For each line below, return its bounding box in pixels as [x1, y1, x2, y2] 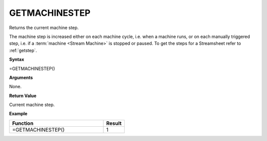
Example [9, 111, 28, 117]
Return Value [9, 93, 37, 99]
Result [106, 120, 122, 127]
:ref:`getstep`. [9, 47, 37, 53]
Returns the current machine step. [9, 25, 79, 31]
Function [12, 120, 34, 127]
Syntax [9, 57, 24, 63]
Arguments [9, 74, 33, 80]
